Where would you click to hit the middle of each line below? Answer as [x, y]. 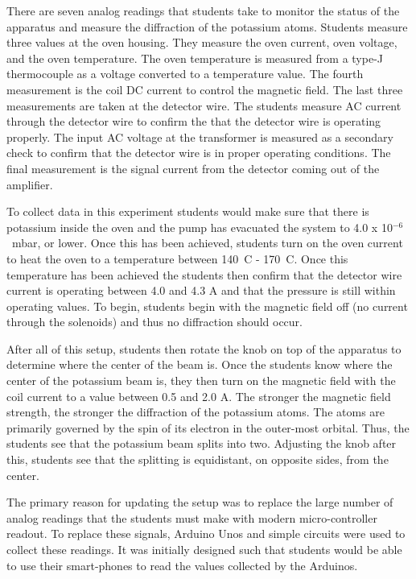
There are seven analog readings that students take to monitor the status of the [203, 10]
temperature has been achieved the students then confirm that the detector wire [204, 274]
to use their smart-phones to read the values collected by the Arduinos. [182, 565]
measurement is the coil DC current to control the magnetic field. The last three [205, 89]
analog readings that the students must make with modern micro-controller [192, 517]
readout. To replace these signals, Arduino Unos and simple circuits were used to [206, 534]
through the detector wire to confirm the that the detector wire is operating [194, 121]
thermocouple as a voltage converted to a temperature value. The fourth [185, 74]
